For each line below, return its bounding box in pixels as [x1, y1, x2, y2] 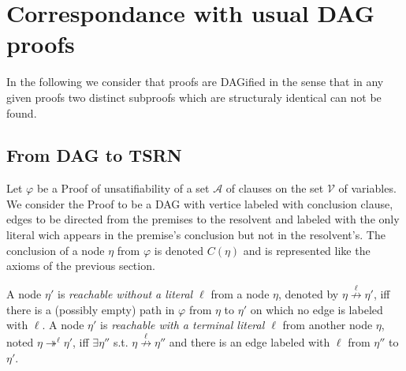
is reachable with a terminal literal [100, 317, 265, 333]
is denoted [154, 242, 204, 258]
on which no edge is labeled [250, 301, 383, 317]
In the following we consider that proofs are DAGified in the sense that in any [6, 73, 384, 90]
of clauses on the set [225, 180, 324, 197]
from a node [210, 286, 270, 302]
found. [6, 104, 37, 121]
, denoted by [278, 286, 339, 302]
